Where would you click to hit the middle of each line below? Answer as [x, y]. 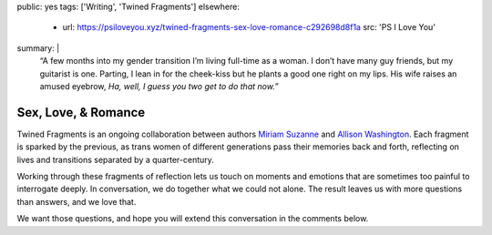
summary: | [38, 48]
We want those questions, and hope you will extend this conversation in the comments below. [193, 219]
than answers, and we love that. [77, 201]
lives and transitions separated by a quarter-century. [115, 159]
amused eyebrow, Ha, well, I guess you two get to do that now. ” [159, 86]
